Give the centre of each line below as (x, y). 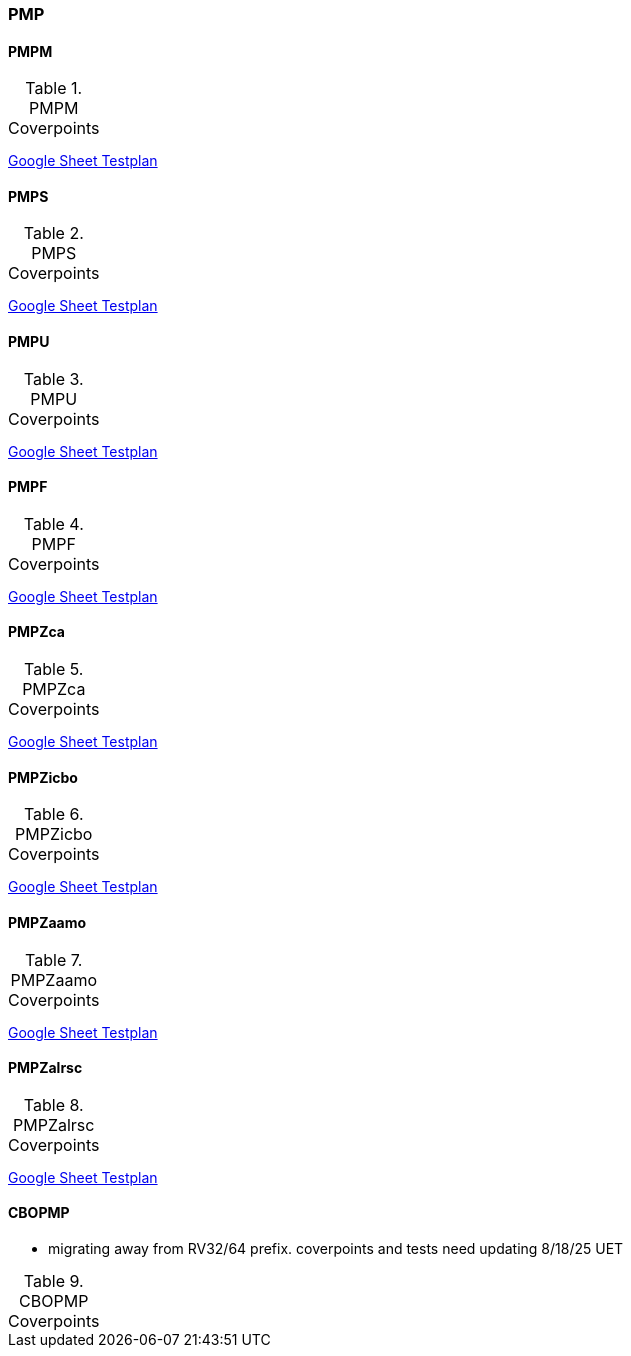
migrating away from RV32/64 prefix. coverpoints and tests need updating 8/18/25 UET (336, 1248)
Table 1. (54, 88)
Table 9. (53, 1280)
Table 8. (53, 1104)
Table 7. (54, 959)
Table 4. (53, 523)
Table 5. (54, 669)
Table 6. (53, 814)
